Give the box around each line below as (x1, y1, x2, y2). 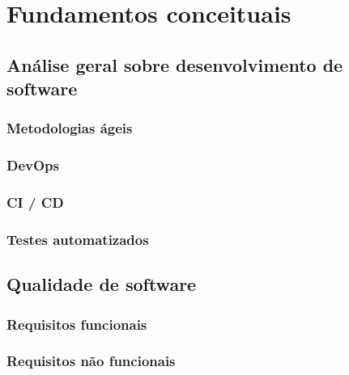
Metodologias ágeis (6, 118, 133, 138)
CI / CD (6, 192, 64, 213)
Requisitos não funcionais (6, 351, 176, 371)
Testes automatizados (6, 230, 149, 249)
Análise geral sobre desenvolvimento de (6, 52, 343, 77)
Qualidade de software (6, 272, 197, 297)
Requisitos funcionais (6, 314, 147, 334)
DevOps (6, 155, 59, 175)
